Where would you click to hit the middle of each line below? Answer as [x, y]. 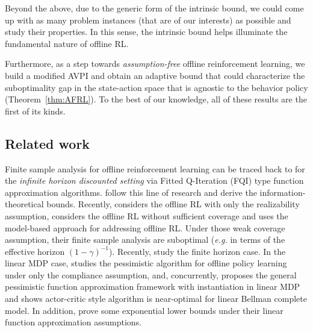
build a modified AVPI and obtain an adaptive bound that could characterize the [155, 75]
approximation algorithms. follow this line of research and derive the [131, 192]
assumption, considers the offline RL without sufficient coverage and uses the [147, 215]
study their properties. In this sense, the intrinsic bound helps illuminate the [146, 32]
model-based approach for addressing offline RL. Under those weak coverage [145, 227]
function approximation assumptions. [73, 322]
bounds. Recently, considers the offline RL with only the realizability [173, 204]
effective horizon [35, 251]
